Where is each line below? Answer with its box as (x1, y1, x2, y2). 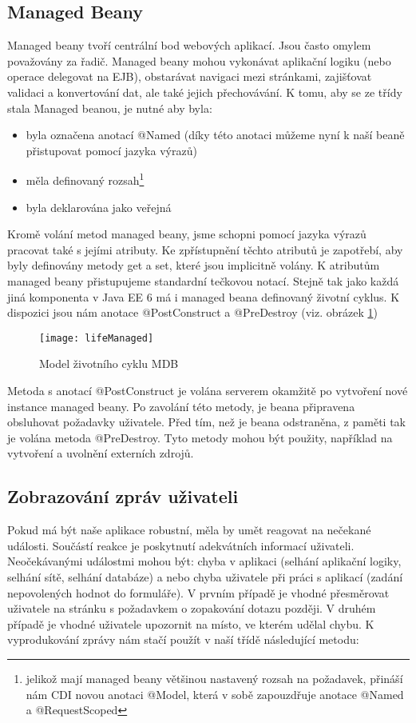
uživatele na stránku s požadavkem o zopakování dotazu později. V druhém (7, 600, 376, 617)
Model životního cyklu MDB (39, 355, 179, 372)
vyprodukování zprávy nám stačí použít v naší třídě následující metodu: (7, 631, 359, 648)
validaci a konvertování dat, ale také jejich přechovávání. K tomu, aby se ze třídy (7, 83, 402, 100)
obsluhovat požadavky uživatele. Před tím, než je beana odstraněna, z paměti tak (7, 413, 406, 430)
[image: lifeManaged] (39, 332, 154, 344)
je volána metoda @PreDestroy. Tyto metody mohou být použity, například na (7, 429, 393, 445)
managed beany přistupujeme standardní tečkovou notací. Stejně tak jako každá (7, 272, 399, 289)
